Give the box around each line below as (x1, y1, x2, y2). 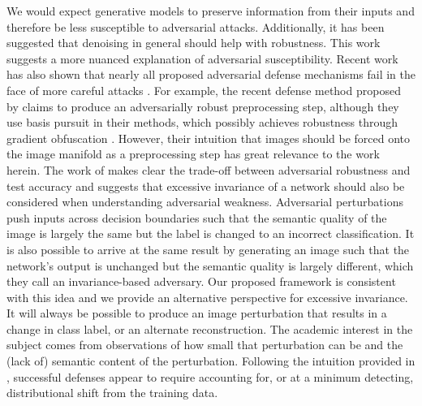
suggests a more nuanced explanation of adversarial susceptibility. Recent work (6, 50, 398, 67)
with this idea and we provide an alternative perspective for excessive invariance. (6, 288, 408, 305)
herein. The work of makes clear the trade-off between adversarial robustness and (6, 161, 411, 178)
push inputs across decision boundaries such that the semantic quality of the (6, 209, 387, 226)
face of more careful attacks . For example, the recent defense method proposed (6, 81, 401, 98)
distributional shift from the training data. (6, 384, 218, 401)
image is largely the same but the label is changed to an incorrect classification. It (6, 225, 415, 242)
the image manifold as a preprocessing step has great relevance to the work (6, 145, 380, 162)
